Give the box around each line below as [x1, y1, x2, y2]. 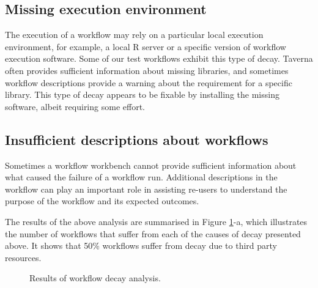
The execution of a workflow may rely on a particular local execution [5, 28, 264, 41]
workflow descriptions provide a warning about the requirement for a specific [5, 76, 292, 89]
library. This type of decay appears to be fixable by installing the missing [5, 88, 279, 101]
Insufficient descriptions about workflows [5, 130, 268, 149]
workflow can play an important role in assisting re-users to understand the [5, 182, 287, 195]
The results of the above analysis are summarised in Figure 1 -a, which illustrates [5, 215, 308, 227]
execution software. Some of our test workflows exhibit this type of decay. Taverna [5, 52, 313, 65]
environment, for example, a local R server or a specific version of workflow [5, 40, 286, 53]
